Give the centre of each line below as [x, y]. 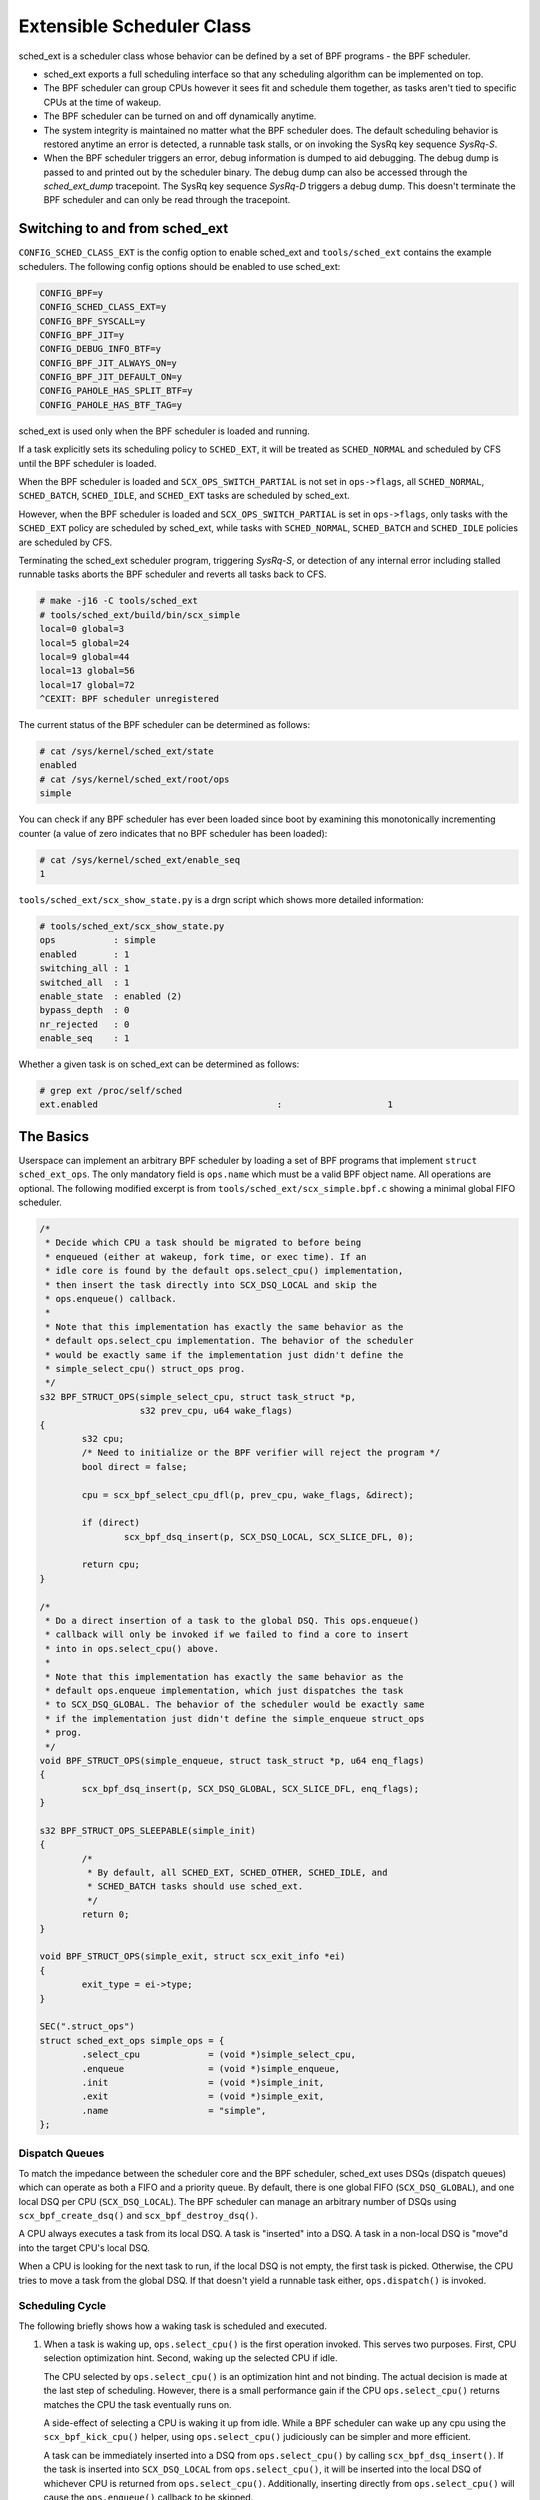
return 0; [105, 1914]
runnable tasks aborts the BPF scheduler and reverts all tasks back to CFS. [172, 574]
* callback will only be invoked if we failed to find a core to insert [227, 1634]
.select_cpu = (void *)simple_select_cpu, [219, 2054]
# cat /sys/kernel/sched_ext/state [126, 751]
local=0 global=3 [82, 629]
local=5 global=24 [84, 643]
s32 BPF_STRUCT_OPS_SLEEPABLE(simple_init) [148, 1830]
